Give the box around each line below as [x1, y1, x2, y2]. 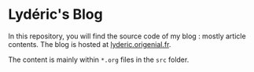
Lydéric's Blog [8, 5, 104, 23]
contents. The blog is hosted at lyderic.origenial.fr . [8, 39, 171, 49]
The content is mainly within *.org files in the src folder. [8, 55, 190, 64]
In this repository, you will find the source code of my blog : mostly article [8, 31, 246, 41]
